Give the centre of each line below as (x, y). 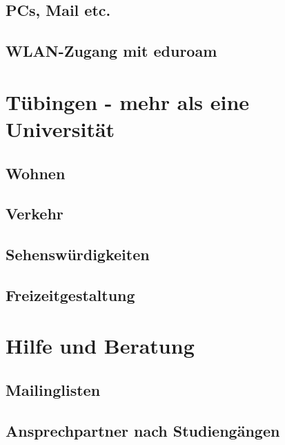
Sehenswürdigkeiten (78, 254)
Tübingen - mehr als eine (128, 101)
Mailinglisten (53, 390)
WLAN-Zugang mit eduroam (111, 51)
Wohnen (36, 173)
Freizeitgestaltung (70, 294)
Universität (60, 128)
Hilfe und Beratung (100, 346)
